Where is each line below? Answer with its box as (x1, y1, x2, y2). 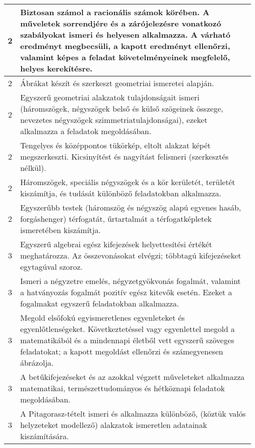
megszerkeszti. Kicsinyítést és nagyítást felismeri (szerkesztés (20, 151, 229, 162)
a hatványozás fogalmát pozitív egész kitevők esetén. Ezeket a (20, 286, 232, 298)
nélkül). (20, 162, 47, 173)
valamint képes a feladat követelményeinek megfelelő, (20, 51, 230, 63)
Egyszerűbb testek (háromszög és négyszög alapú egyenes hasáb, (20, 202, 241, 213)
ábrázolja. (20, 357, 54, 368)
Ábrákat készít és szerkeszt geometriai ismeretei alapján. (20, 77, 214, 89)
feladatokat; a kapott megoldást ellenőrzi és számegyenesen (20, 346, 223, 357)
